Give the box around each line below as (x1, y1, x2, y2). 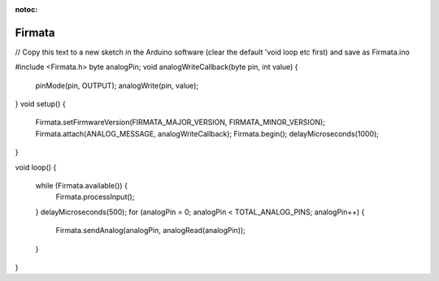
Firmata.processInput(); (55, 192, 135, 202)
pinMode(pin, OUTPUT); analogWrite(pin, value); (35, 80, 199, 90)
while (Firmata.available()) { (35, 181, 128, 191)
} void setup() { (15, 99, 66, 109)
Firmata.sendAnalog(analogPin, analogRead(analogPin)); (55, 226, 246, 236)
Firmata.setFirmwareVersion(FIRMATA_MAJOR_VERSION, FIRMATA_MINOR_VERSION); (35, 118, 325, 128)
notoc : (15, 5, 38, 14)
